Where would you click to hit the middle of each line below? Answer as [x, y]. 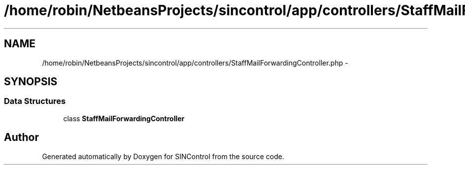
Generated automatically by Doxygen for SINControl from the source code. [163, 156]
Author [21, 137]
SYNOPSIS [31, 82]
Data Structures [35, 101]
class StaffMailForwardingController [124, 118]
